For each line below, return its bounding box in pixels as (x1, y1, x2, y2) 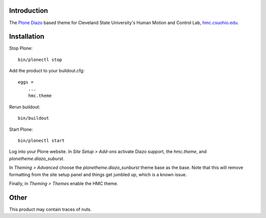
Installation (9, 32, 44, 41)
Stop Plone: (9, 45, 33, 51)
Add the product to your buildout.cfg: (9, 68, 85, 74)
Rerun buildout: (9, 104, 40, 110)
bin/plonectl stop (18, 57, 63, 62)
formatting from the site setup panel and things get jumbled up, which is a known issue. (9, 171, 187, 177)
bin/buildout (18, 116, 49, 121)
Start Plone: (9, 126, 33, 132)
